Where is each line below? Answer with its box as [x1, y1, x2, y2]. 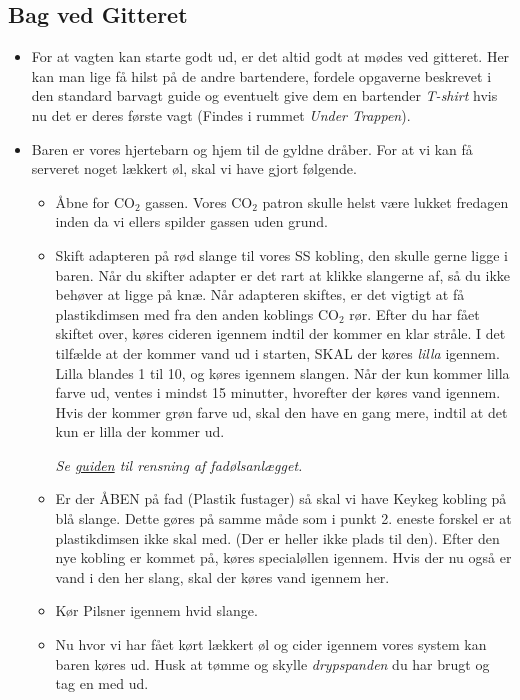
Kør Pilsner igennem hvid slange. [55, 600, 258, 621]
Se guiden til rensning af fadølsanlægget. [55, 454, 303, 475]
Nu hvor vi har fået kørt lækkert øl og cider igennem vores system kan [55, 634, 487, 655]
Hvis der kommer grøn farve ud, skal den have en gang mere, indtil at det [55, 401, 508, 422]
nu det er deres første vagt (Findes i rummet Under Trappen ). [31, 104, 411, 125]
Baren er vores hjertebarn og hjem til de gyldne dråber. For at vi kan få [31, 138, 473, 159]
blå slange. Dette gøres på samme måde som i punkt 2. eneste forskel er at [55, 508, 512, 529]
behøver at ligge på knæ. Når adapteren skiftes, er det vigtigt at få [55, 284, 465, 305]
